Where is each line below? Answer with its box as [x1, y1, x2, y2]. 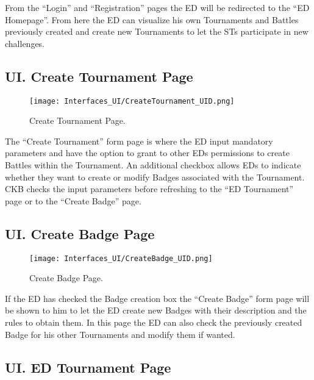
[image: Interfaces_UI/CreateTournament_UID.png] [29, 96, 235, 106]
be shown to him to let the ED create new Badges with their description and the [5, 304, 307, 317]
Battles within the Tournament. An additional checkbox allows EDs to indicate [5, 159, 301, 171]
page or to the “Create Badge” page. [5, 194, 141, 207]
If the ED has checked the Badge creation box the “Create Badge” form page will [5, 292, 310, 304]
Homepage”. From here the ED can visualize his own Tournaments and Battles [5, 13, 299, 26]
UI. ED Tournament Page [5, 357, 171, 376]
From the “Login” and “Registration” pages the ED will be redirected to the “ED [5, 1, 310, 13]
